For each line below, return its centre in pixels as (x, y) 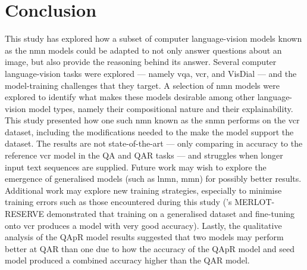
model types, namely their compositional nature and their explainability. (161, 108)
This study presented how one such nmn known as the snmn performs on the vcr (152, 120)
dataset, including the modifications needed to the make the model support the (149, 131)
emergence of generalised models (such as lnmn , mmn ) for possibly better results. (153, 179)
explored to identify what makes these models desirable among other (130, 97)
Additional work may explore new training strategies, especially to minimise (143, 190)
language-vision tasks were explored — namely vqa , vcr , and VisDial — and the (151, 73)
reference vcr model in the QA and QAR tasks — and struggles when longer (144, 155)
